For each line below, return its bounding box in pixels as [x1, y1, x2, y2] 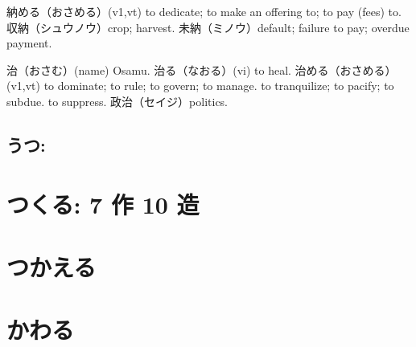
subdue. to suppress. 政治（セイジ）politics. [6, 92, 229, 109]
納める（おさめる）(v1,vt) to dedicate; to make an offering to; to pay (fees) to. [6, 3, 402, 19]
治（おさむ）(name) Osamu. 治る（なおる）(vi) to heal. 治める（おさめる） [6, 61, 397, 78]
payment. [6, 35, 52, 51]
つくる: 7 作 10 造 [6, 187, 200, 220]
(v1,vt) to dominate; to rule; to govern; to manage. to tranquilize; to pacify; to [6, 77, 394, 94]
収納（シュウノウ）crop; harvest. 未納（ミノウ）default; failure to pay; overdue [6, 18, 410, 35]
